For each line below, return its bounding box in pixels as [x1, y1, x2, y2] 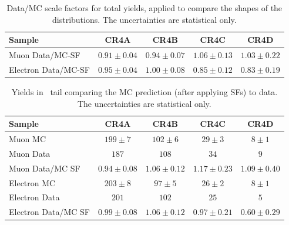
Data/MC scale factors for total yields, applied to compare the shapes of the [6, 2, 283, 14]
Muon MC [9, 133, 46, 145]
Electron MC [9, 176, 56, 189]
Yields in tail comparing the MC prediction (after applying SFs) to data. [11, 85, 278, 98]
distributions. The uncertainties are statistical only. [52, 13, 237, 25]
